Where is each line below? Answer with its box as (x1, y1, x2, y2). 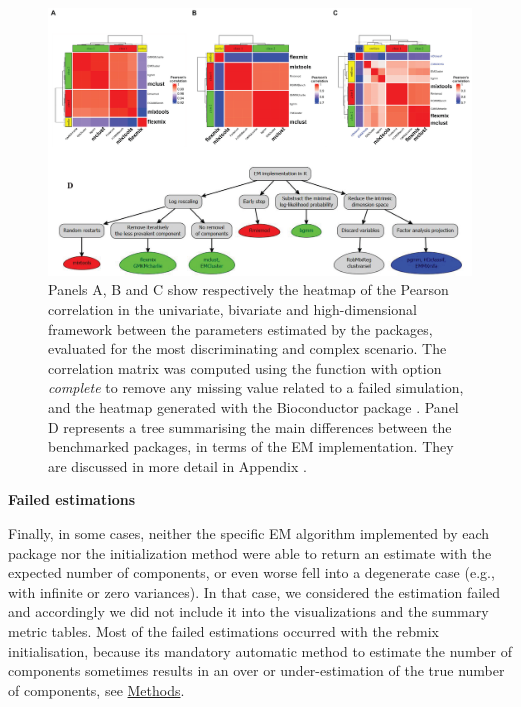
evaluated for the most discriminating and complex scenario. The (48, 338, 447, 359)
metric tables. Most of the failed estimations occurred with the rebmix (8, 620, 439, 641)
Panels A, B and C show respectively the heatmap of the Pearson (48, 279, 449, 300)
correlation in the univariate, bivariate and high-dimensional (48, 299, 417, 320)
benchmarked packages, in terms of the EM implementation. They (48, 436, 454, 457)
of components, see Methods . (8, 679, 185, 700)
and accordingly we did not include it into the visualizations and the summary (8, 601, 489, 622)
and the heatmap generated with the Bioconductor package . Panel (48, 397, 459, 418)
